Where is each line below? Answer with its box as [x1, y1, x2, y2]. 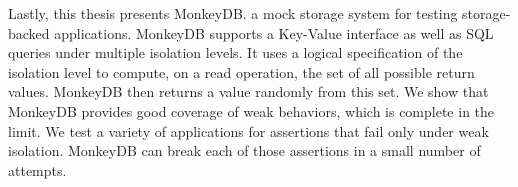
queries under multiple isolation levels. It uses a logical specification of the [8, 42, 463, 63]
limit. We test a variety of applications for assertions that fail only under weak [8, 120, 489, 141]
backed [8, 22, 50, 43]
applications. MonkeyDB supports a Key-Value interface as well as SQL [54, 22, 494, 43]
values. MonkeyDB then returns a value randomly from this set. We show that [8, 81, 489, 102]
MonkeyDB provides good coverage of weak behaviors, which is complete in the [8, 100, 495, 121]
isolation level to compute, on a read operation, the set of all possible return [8, 61, 475, 82]
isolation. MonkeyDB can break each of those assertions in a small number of [8, 140, 481, 161]
